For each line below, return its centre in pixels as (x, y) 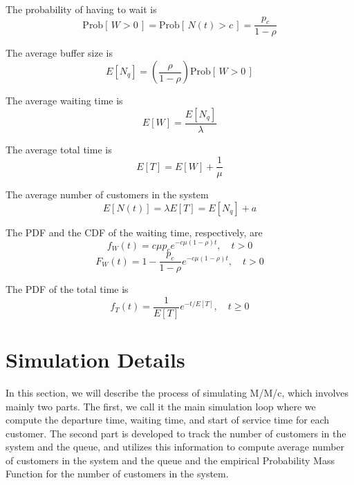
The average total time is (59, 149)
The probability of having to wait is (81, 9)
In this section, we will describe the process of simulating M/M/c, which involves (177, 392)
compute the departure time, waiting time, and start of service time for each (168, 420)
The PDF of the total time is (67, 289)
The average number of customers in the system (107, 194)
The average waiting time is (64, 101)
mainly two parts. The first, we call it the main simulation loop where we (161, 406)
